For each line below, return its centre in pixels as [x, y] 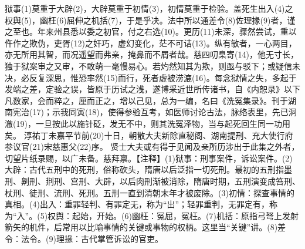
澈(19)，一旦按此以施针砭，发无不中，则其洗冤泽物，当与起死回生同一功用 [148, 123]
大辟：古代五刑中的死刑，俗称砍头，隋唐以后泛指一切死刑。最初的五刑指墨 [148, 169]
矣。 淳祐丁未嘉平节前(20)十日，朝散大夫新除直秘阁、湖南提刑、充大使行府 [149, 135]
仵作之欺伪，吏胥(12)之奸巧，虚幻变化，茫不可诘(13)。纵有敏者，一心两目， [151, 43]
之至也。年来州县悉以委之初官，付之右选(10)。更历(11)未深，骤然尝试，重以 [151, 31]
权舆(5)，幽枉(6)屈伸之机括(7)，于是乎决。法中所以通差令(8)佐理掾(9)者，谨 [150, 20]
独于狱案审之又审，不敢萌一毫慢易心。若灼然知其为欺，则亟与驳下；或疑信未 [152, 65]
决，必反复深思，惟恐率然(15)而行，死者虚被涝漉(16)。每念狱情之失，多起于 [151, 77]
